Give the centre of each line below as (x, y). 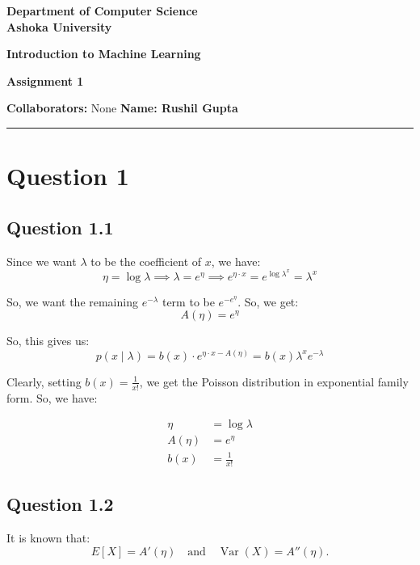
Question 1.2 (60, 504)
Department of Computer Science (102, 11)
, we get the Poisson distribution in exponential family (274, 381)
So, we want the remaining (72, 301)
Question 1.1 (60, 227)
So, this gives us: (48, 341)
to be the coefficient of (146, 261)
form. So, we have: (52, 397)
